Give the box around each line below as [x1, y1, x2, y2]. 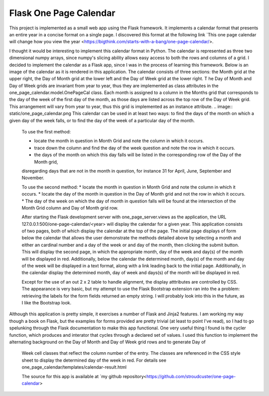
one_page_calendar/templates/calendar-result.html [21, 364, 127, 370]
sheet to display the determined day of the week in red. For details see [21, 357, 166, 363]
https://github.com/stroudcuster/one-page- [146, 373, 236, 379]
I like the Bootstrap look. [21, 300, 72, 305]
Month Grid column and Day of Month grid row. [21, 204, 119, 211]
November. [21, 175, 44, 181]
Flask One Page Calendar [9, 7, 116, 18]
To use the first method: [21, 129, 71, 135]
